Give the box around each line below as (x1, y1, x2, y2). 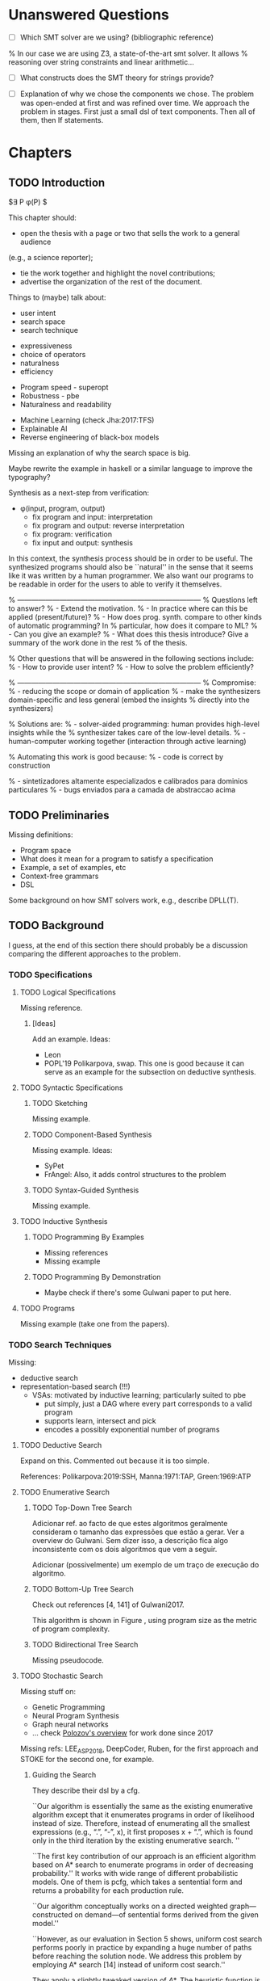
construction (8, 761, 51, 771)
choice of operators (19, 350, 86, 360)
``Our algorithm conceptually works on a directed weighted (31, 1901, 228, 1912)
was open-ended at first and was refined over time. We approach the (19, 99, 250, 108)
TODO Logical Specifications (19, 987, 117, 997)
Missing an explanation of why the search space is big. (8, 448, 191, 458)
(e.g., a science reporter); (8, 253, 93, 263)
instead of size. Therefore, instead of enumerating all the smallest (31, 1819, 251, 1828)
